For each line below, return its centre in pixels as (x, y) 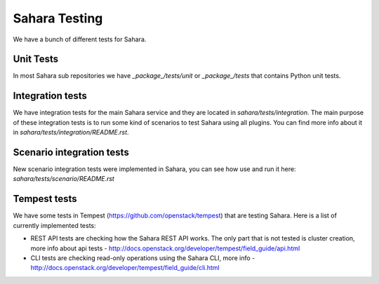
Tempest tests (45, 199)
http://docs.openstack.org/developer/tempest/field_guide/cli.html (125, 268)
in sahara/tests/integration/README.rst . (71, 133)
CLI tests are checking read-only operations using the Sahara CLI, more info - (143, 258)
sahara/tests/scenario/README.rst (64, 179)
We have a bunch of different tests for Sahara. (80, 39)
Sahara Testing (58, 18)
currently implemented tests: (54, 225)
